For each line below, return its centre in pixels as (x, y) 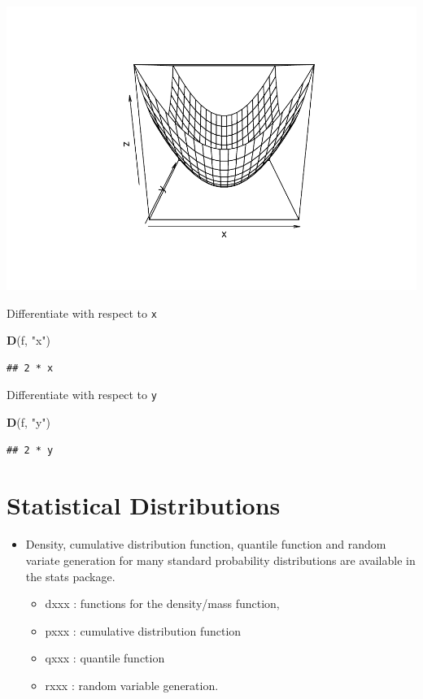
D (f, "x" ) (28, 340)
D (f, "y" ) (28, 422)
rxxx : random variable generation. (132, 685)
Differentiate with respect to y (82, 395)
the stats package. (70, 576)
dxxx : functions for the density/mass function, (162, 603)
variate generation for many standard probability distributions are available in (220, 560)
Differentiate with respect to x (82, 313)
